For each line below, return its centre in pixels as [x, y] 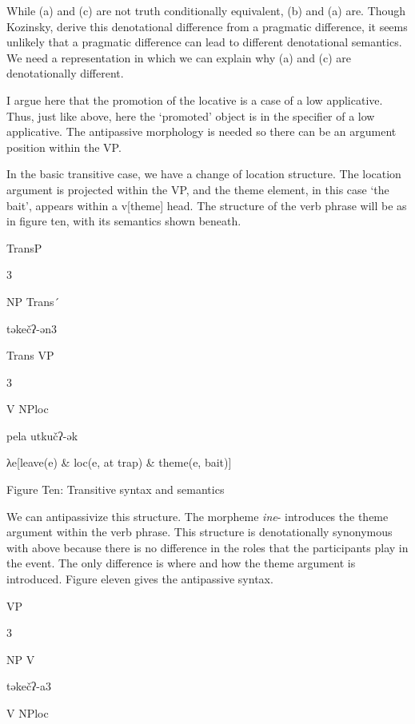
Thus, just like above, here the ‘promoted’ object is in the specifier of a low [191, 115]
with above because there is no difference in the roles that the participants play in [207, 547]
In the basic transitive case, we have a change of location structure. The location [204, 174]
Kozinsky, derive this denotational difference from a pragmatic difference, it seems [207, 26]
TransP [24, 247]
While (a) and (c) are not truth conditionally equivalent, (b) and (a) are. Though [206, 10]
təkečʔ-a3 [29, 686]
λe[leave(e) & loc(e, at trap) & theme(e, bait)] [119, 462]
